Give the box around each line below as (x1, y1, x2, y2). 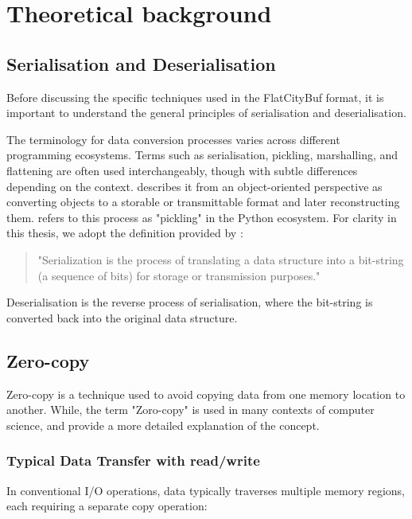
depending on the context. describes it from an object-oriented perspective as (6, 178, 383, 194)
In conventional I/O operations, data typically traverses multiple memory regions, (6, 482, 406, 498)
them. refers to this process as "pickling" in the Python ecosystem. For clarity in (6, 209, 397, 225)
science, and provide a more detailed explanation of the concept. (6, 416, 320, 433)
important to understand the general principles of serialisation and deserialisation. (6, 104, 406, 121)
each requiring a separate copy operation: (6, 498, 208, 514)
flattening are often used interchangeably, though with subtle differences (6, 162, 358, 178)
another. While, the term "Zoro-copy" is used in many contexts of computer (6, 401, 375, 418)
